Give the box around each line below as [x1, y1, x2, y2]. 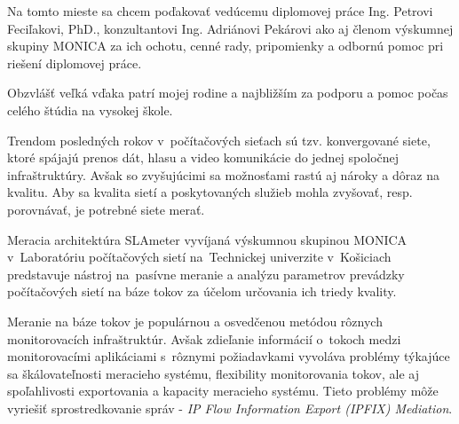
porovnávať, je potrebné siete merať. [7, 200, 205, 218]
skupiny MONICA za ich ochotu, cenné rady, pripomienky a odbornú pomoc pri [7, 36, 444, 55]
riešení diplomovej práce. [7, 53, 142, 72]
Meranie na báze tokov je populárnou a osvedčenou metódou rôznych [7, 311, 383, 330]
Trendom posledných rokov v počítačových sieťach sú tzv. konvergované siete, [7, 130, 431, 149]
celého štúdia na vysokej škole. [7, 100, 173, 119]
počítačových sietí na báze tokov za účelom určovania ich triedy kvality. [7, 282, 397, 301]
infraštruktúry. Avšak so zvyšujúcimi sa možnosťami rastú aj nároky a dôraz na [7, 165, 439, 184]
